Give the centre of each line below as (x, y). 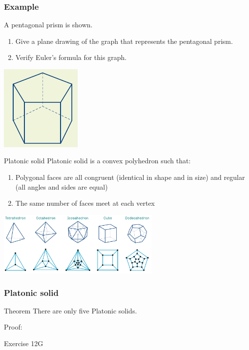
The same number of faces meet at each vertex (85, 203)
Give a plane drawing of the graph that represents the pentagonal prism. (124, 41)
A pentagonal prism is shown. (48, 25)
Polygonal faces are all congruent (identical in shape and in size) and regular (130, 177)
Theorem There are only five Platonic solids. (71, 310)
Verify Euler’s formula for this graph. (71, 57)
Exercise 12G (24, 343)
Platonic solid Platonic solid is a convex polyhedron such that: (97, 161)
